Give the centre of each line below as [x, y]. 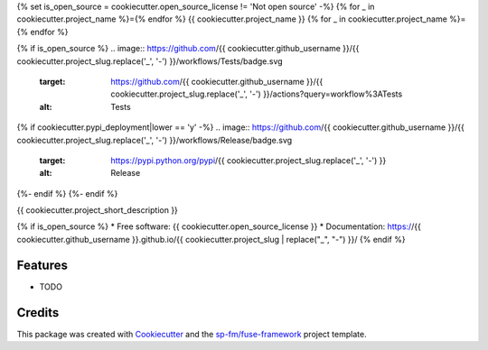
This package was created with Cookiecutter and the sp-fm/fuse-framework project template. [192, 334]
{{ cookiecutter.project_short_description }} [97, 210]
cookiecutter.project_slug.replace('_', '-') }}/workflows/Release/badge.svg [155, 140]
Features [42, 265]
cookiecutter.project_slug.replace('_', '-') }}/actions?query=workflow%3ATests [257, 94]
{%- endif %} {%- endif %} [67, 193]
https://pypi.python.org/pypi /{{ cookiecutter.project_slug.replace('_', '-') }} [249, 160]
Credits [38, 313]
